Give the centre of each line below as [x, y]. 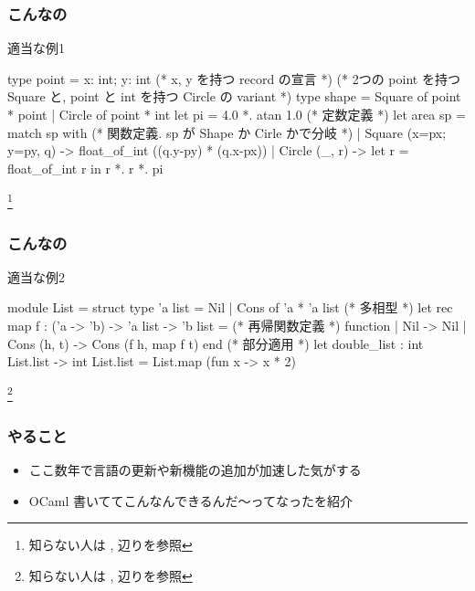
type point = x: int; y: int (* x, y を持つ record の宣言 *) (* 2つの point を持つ [234, 78]
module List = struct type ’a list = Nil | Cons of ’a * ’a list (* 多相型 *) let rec [230, 307]
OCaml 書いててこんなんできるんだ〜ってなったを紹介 [190, 500]
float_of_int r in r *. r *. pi [85, 168]
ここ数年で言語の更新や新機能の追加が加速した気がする [195, 470]
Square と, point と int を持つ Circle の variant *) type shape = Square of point [234, 96]
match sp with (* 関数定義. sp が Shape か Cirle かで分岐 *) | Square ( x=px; [227, 132]
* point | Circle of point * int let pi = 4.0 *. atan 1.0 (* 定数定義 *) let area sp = [237, 114]
